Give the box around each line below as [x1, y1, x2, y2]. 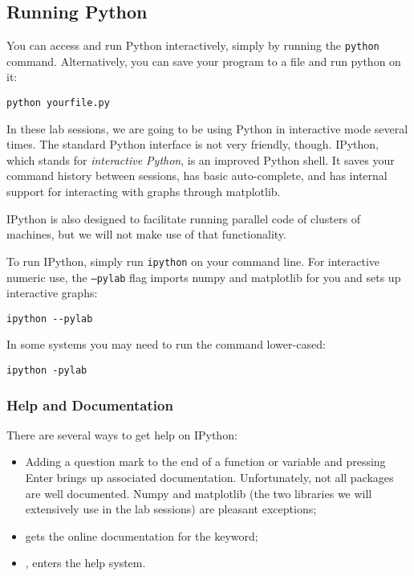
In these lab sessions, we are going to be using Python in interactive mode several [6, 120, 408, 137]
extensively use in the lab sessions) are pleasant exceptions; [25, 500, 317, 517]
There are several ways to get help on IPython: [6, 426, 237, 443]
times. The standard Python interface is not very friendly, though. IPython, [6, 136, 379, 153]
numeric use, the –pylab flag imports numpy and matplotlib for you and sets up [6, 268, 401, 285]
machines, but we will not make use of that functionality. [6, 226, 286, 243]
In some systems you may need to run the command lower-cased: [6, 336, 326, 353]
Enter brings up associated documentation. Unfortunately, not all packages [25, 469, 394, 486]
